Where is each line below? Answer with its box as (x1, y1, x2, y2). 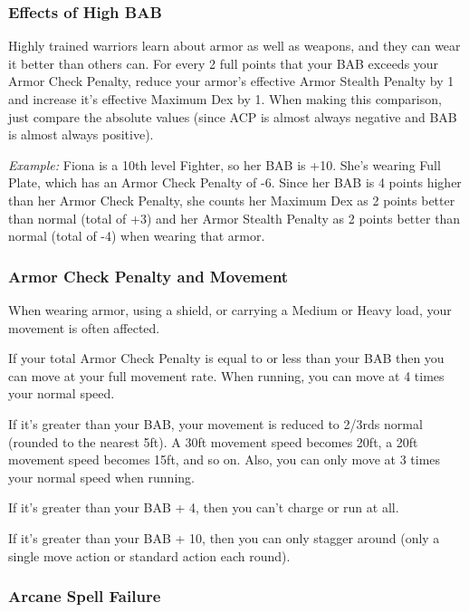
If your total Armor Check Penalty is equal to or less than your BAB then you (8, 349, 445, 368)
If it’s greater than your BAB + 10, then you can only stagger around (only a (8, 528, 440, 547)
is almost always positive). (8, 125, 154, 144)
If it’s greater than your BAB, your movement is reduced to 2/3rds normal (8, 414, 423, 433)
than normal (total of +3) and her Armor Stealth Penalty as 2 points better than (8, 208, 461, 227)
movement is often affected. (8, 318, 160, 337)
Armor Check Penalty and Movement (8, 264, 289, 287)
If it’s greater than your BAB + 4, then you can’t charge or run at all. (8, 498, 399, 517)
